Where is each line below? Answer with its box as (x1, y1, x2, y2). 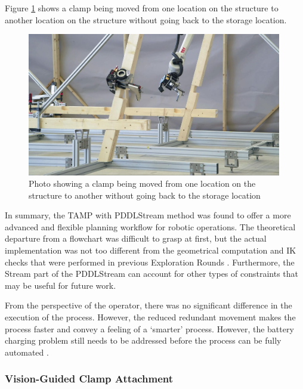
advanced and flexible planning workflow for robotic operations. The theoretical (5, 220, 296, 233)
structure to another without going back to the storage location (29, 189, 261, 201)
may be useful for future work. (5, 279, 116, 291)
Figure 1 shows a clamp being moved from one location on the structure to (5, 2, 279, 14)
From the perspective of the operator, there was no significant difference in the (5, 299, 292, 311)
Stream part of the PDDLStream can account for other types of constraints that (5, 267, 299, 280)
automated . (5, 345, 49, 358)
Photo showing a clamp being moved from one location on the (29, 177, 256, 190)
